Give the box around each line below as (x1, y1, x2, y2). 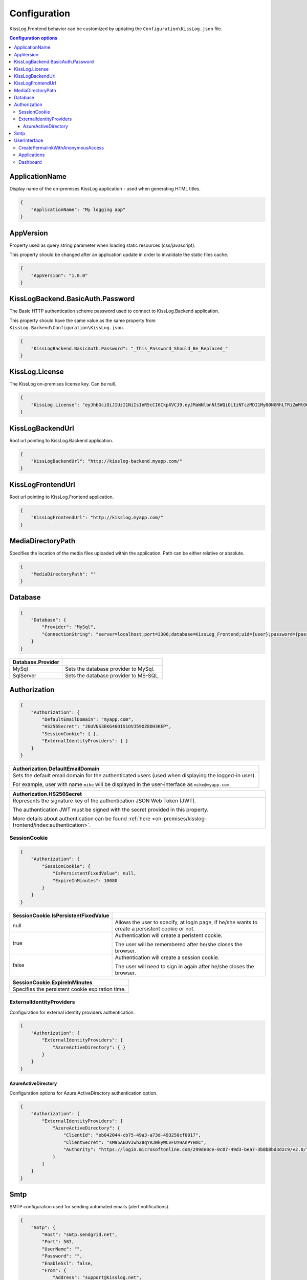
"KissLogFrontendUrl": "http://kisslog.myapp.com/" (31, 515, 164, 521)
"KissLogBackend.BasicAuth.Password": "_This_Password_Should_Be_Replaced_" (31, 346, 228, 351)
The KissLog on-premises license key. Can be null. (9, 381, 116, 387)
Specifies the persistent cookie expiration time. (12, 986, 126, 993)
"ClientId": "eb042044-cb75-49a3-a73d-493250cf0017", (63, 1132, 202, 1138)
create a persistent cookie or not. (115, 925, 195, 932)
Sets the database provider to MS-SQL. (64, 672, 160, 679)
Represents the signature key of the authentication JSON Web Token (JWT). (12, 797, 196, 804)
